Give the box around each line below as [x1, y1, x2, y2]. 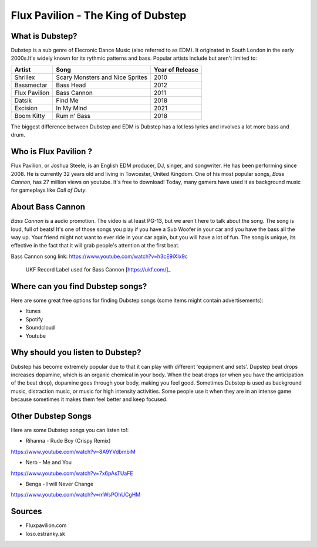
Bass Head [56, 81, 86, 89]
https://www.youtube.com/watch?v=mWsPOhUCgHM [11, 491, 141, 498]
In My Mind [56, 104, 87, 112]
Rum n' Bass [56, 111, 91, 120]
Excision [14, 104, 38, 112]
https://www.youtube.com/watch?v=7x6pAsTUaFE [11, 470, 133, 477]
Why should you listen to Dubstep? [11, 348, 141, 358]
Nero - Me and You [25, 459, 72, 466]
